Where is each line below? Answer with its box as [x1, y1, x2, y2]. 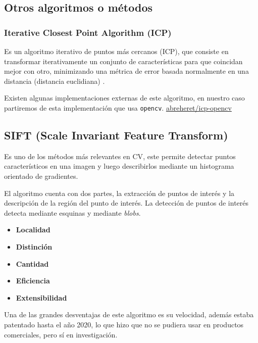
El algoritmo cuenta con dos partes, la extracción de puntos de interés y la [4, 187, 235, 198]
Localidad [16, 224, 50, 235]
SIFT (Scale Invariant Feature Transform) [4, 127, 228, 143]
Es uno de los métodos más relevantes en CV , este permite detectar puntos [4, 151, 236, 161]
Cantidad [16, 258, 49, 269]
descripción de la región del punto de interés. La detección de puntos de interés [4, 198, 249, 208]
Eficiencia [16, 275, 50, 286]
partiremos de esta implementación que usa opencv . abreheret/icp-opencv [4, 102, 232, 113]
